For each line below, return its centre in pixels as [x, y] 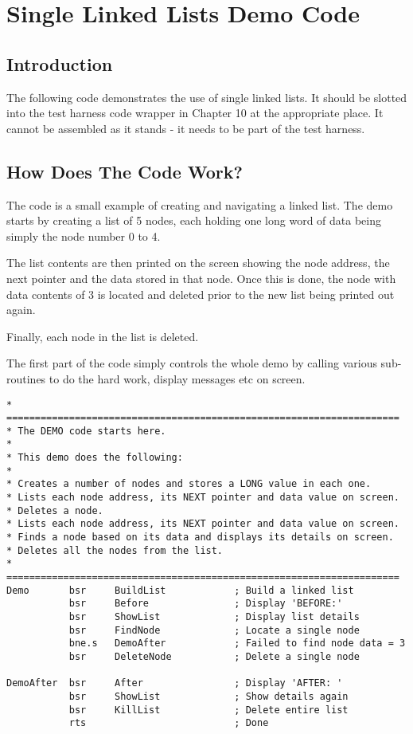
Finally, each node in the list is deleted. [103, 336]
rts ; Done [169, 723]
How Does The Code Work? [125, 171]
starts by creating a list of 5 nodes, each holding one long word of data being [194, 220]
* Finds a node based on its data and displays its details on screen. [200, 538]
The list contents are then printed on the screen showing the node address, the [198, 263]
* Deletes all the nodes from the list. [115, 550]
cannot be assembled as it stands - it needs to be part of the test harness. [186, 128]
